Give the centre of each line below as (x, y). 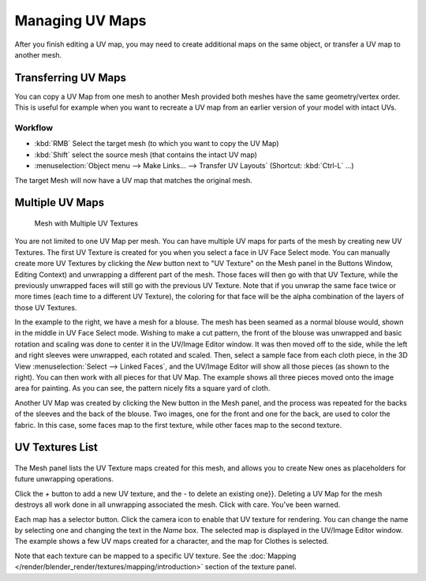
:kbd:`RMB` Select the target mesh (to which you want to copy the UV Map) (157, 144)
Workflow (34, 128)
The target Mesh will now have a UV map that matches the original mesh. (133, 180)
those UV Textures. (46, 307)
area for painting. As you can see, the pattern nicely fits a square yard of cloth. (142, 388)
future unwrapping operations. (64, 479)
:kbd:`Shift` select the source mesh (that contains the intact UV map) (146, 155)
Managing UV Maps (80, 21)
